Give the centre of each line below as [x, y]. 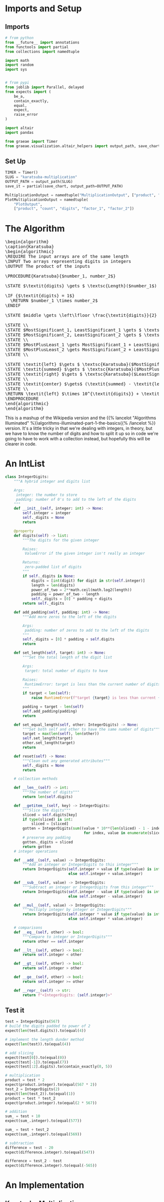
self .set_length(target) [48, 739]
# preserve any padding [47, 838]
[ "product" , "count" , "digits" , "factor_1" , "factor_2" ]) [74, 209]
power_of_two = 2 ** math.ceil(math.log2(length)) [82, 590]
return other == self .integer [53, 941]
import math [17, 60]
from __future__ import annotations [42, 42]
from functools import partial [37, 47]
